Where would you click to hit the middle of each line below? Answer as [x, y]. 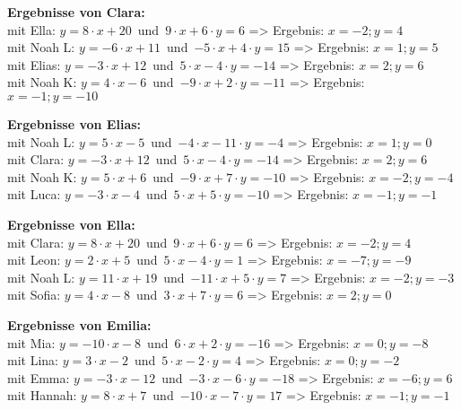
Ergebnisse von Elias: [74, 123]
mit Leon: [34, 260]
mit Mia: [31, 342]
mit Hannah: [42, 395]
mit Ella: [31, 29]
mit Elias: [34, 64]
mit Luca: [34, 194]
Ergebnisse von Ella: [71, 224]
